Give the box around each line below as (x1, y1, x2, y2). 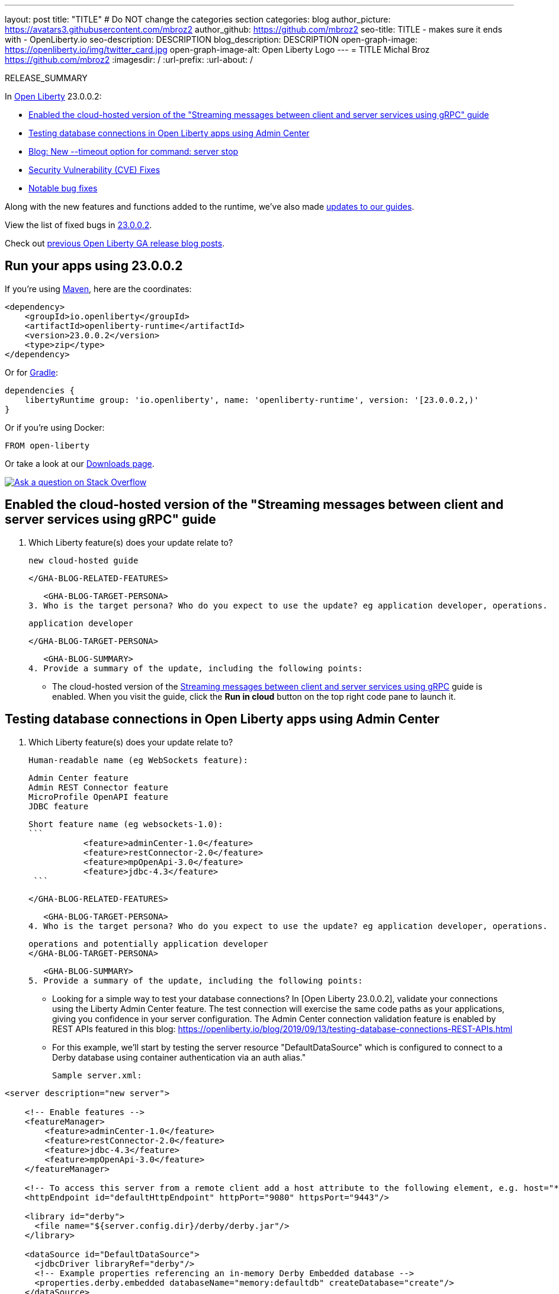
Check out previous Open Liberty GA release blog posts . (5, 238, 225, 248)
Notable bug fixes (28, 183, 98, 193)
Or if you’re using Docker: (5, 422, 105, 433)
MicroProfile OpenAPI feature (28, 792, 169, 802)
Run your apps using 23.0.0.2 (5, 258, 183, 274)
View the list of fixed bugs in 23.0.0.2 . (5, 220, 152, 230)
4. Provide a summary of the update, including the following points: (28, 663, 363, 673)
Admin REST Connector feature (28, 782, 169, 792)
